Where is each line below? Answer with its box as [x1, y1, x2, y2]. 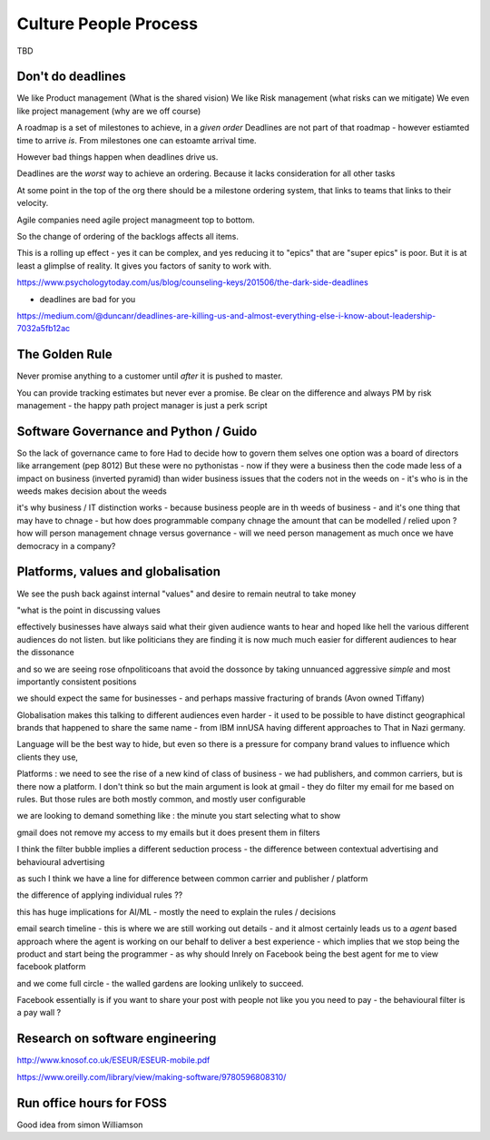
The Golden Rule [16, 347, 113, 362]
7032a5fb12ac [16, 323, 71, 334]
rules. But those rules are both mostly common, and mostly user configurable [16, 794, 306, 805]
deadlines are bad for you [39, 293, 136, 304]
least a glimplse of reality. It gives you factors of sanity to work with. [16, 260, 272, 271]
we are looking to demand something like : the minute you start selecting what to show [16, 811, 341, 821]
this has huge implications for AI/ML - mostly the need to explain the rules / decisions [16, 906, 336, 917]
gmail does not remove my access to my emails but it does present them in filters [16, 827, 321, 838]
